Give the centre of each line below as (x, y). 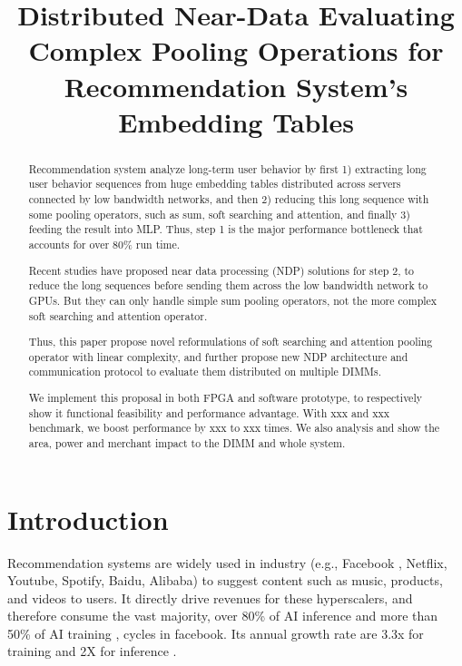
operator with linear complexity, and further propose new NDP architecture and (218, 356)
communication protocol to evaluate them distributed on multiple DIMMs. (205, 372)
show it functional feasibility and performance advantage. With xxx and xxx (209, 412)
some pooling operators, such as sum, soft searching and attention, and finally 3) (219, 214)
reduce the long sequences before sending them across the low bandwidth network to (228, 285)
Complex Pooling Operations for (236, 50)
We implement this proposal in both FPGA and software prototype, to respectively (225, 397)
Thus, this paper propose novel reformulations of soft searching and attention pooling (231, 342)
